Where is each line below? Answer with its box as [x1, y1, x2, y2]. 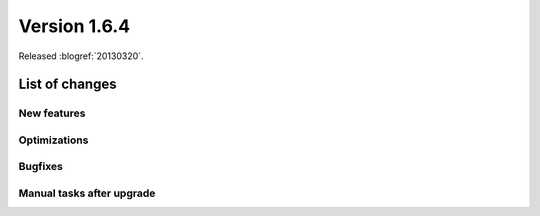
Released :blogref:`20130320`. [18, 50, 144, 62]
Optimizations [18, 133, 89, 147]
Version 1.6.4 [18, 15, 131, 37]
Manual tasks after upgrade [18, 186, 156, 200]
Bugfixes [18, 160, 64, 174]
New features [18, 106, 86, 120]
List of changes [18, 76, 117, 93]
